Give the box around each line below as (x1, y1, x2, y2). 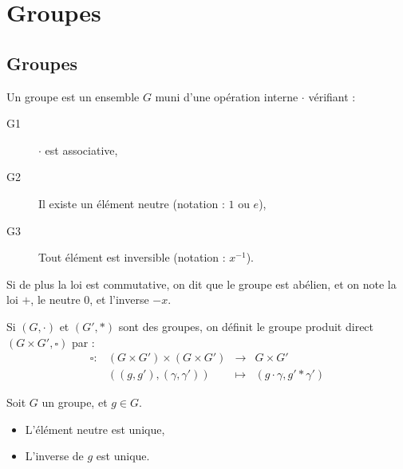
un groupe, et (41, 394, 108, 411)
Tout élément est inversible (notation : (38, 249, 226, 266)
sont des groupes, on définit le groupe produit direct (118, 317, 374, 334)
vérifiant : (308, 88, 356, 104)
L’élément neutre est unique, (25, 420, 165, 437)
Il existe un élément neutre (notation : (38, 195, 225, 211)
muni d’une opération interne (155, 88, 298, 104)
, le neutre (30, 291, 81, 308)
